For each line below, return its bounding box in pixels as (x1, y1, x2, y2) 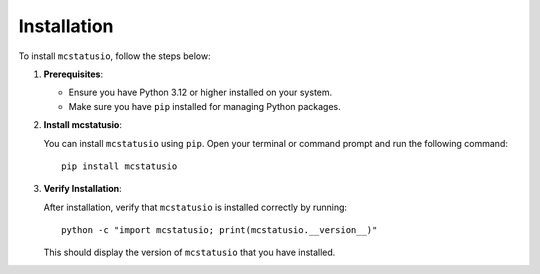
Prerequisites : (43, 68, 104, 80)
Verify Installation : (43, 183, 122, 195)
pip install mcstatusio (61, 160, 178, 172)
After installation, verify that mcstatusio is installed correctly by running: (43, 201, 348, 213)
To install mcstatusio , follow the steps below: (18, 50, 211, 62)
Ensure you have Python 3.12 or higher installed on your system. (68, 86, 333, 99)
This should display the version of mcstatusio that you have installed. (43, 246, 336, 259)
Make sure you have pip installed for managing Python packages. (68, 100, 342, 112)
